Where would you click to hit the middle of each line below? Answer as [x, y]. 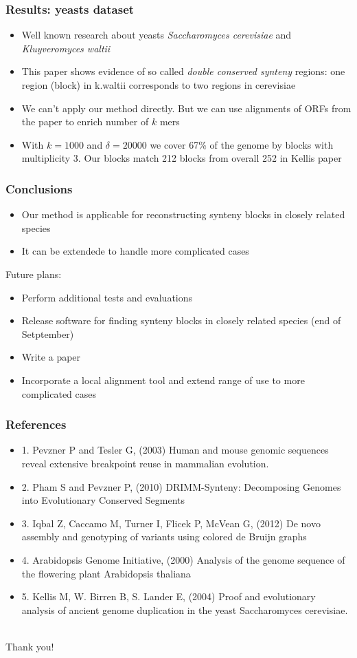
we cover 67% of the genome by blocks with [242, 144]
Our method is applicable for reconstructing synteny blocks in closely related [183, 214]
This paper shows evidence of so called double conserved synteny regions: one [183, 71]
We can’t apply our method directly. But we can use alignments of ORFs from [186, 108]
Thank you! [30, 646]
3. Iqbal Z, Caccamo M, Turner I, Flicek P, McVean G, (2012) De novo [171, 523]
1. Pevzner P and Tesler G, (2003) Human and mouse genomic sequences [175, 450]
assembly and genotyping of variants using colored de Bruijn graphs [164, 537]
